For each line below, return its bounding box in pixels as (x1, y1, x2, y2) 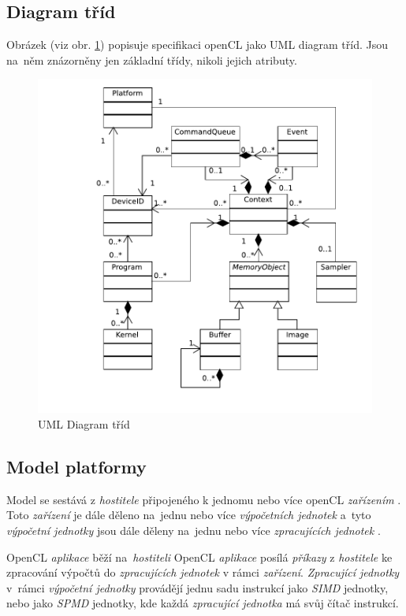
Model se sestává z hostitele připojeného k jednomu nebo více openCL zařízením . (6, 491, 401, 507)
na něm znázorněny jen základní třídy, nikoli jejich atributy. (6, 51, 297, 68)
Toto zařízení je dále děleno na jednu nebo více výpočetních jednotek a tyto (6, 507, 371, 523)
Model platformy (6, 454, 147, 478)
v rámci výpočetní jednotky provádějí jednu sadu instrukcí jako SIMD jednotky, (6, 579, 389, 596)
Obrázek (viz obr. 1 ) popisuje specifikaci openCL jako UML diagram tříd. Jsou (6, 36, 389, 53)
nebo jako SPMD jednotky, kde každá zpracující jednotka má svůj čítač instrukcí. (6, 595, 399, 611)
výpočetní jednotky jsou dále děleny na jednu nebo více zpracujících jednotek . (6, 521, 381, 538)
